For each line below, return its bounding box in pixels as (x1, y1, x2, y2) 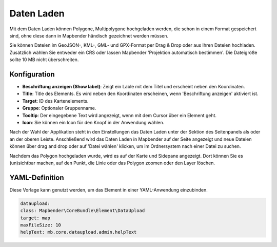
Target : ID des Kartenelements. (22, 98, 89, 104)
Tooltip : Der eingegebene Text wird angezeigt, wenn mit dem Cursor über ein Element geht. (22, 112, 217, 118)
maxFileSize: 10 (20, 222, 62, 228)
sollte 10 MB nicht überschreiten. (9, 56, 79, 63)
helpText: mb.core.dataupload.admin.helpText (20, 229, 137, 235)
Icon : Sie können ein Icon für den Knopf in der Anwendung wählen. (22, 119, 165, 125)
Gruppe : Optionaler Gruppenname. (22, 105, 96, 111)
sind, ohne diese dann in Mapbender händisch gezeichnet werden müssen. (9, 32, 169, 39)
